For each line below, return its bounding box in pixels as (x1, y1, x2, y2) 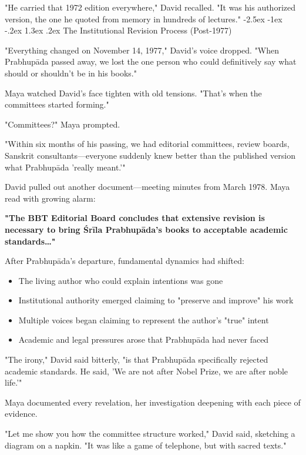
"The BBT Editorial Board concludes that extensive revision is (5, 212, 265, 224)
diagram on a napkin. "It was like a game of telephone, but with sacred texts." (5, 439, 287, 451)
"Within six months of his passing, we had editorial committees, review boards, (5, 138, 290, 150)
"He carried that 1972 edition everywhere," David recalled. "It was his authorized (5, 1, 295, 13)
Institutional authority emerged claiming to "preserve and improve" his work (18, 294, 294, 306)
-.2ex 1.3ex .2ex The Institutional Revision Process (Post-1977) (5, 24, 232, 36)
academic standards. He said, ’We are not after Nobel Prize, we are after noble (5, 364, 288, 377)
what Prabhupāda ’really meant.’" (5, 160, 126, 173)
